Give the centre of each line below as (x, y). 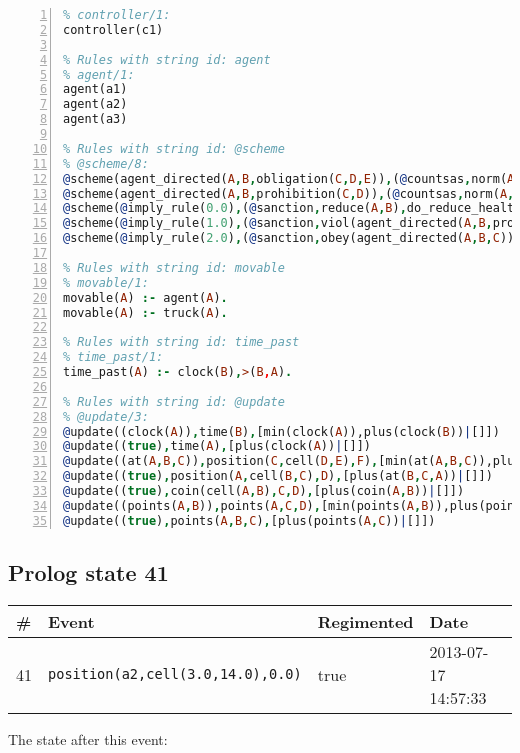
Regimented (365, 621)
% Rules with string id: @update (174, 401)
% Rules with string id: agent (167, 59)
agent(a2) (95, 104)
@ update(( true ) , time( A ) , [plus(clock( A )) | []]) (217, 446)
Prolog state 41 (88, 572)
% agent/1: (99, 74)
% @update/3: (106, 416)
